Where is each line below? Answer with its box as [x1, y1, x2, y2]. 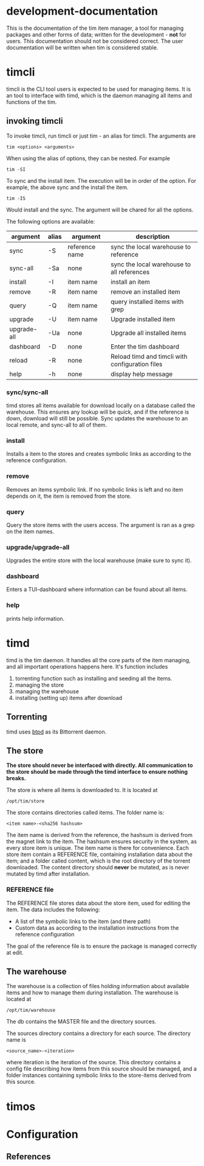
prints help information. [6, 615, 65, 622]
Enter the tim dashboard [110, 342, 180, 351]
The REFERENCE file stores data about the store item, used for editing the [6, 899, 191, 906]
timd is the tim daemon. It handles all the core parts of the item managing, [6, 656, 191, 663]
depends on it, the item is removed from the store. [6, 492, 132, 500]
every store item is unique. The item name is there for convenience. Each [6, 844, 189, 852]
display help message [110, 370, 173, 378]
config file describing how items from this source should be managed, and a [6, 1065, 197, 1073]
